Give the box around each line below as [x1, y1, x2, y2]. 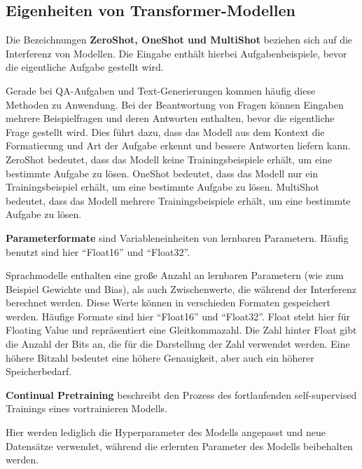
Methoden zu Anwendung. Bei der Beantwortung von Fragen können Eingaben [6, 97, 344, 111]
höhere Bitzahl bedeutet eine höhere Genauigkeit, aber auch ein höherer [6, 350, 314, 365]
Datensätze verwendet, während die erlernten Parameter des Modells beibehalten [6, 438, 353, 453]
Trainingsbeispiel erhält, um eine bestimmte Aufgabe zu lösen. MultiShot [6, 179, 320, 194]
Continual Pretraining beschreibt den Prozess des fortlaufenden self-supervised [6, 387, 357, 402]
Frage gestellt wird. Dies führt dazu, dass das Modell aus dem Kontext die [6, 124, 325, 139]
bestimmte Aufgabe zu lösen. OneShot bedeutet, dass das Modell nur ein [6, 165, 319, 180]
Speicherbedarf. [6, 364, 72, 379]
